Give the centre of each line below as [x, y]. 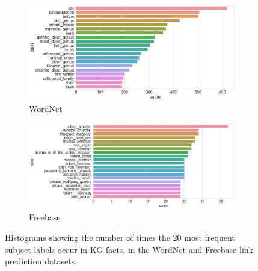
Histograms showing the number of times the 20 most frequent [120, 238]
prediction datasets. [41, 261]
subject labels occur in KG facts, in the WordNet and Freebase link [129, 249]
